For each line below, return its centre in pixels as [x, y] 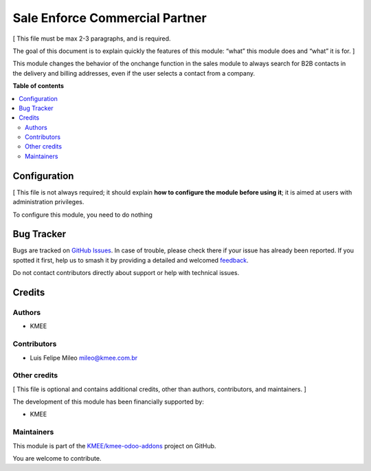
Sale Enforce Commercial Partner [110, 18]
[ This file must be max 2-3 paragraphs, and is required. [92, 39]
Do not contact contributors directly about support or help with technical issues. [126, 273]
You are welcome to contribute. [57, 458]
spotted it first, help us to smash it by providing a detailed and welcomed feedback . [131, 260]
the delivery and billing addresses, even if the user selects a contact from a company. [134, 73]
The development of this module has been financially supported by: [108, 402]
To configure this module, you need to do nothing [82, 215]
